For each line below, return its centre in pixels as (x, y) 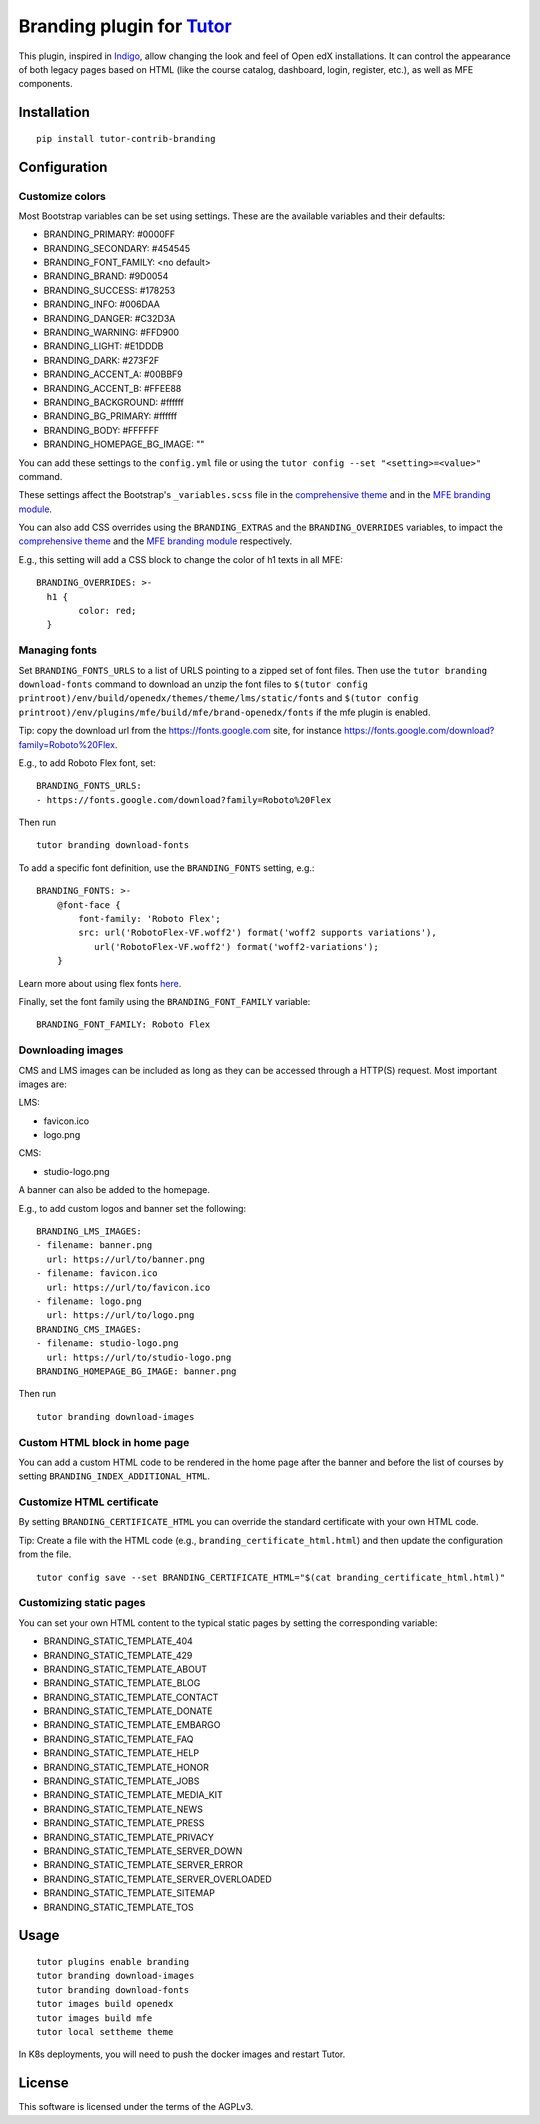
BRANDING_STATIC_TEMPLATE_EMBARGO (132, 1725)
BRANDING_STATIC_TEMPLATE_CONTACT (131, 1697)
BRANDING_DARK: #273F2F (101, 360)
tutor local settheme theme (105, 2031)
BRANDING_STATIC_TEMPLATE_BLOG (122, 1683)
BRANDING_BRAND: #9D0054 (106, 276)
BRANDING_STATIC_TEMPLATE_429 (118, 1655)
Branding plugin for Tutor (125, 26)
